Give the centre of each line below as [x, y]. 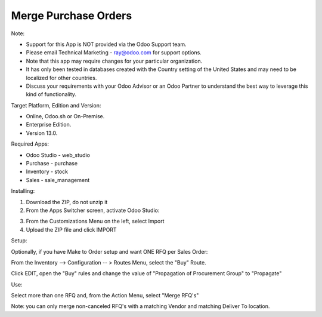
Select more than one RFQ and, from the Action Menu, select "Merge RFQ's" [105, 296]
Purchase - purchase [52, 164]
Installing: [23, 191]
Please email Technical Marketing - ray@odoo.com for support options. [114, 53]
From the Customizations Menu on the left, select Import [95, 221]
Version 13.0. [42, 133]
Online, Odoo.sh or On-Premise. [65, 116]
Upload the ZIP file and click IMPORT [71, 229]
